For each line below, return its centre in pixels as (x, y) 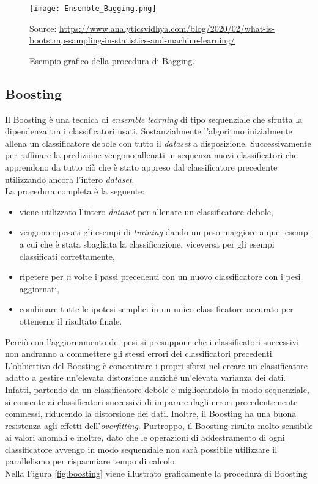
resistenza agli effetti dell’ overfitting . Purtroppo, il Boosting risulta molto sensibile (159, 425)
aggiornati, (39, 288)
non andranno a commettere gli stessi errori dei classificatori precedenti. (140, 354)
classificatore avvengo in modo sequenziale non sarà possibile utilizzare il (141, 449)
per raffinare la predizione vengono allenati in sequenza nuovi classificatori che (151, 155)
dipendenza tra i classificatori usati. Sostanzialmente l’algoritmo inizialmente (149, 131)
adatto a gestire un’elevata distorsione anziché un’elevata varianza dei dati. (146, 377)
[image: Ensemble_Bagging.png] (93, 9)
